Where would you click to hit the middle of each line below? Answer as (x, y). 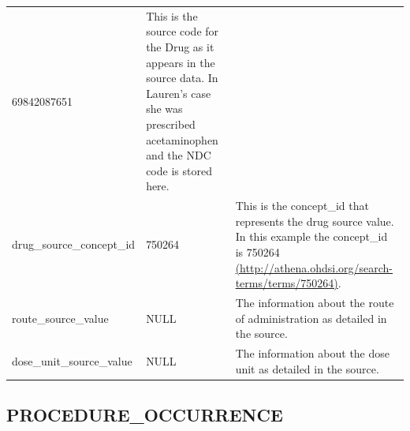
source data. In (182, 78)
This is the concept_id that (302, 206)
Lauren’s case (179, 93)
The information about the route (315, 302)
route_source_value (60, 318)
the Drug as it (180, 46)
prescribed (171, 124)
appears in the (181, 62)
